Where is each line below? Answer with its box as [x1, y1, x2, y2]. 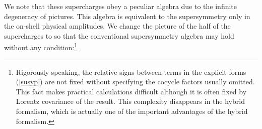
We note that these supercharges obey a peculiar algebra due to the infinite [4, 1, 237, 11]
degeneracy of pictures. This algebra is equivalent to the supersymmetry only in [4, 11, 250, 21]
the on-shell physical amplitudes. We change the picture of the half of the [4, 21, 231, 31]
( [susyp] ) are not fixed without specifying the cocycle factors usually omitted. [16, 76, 255, 87]
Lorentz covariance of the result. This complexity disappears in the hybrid [16, 96, 245, 106]
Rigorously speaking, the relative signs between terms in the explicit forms [16, 66, 246, 77]
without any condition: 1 [4, 41, 78, 53]
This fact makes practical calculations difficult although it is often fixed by [16, 86, 247, 96]
